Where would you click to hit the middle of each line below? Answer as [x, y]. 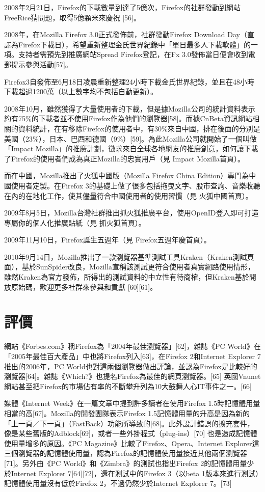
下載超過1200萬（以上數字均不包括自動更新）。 [81, 91]
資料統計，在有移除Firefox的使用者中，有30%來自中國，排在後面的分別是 [139, 128]
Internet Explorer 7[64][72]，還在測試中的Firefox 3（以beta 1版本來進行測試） [135, 473]
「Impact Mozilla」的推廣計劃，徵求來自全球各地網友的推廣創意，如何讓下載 [131, 148]
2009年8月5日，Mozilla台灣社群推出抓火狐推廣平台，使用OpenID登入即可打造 [131, 213]
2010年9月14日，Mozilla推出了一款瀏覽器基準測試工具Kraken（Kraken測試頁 [129, 256]
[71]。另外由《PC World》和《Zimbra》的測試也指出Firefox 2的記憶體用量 [126, 463]
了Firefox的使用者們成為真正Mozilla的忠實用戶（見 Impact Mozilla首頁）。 [124, 158]
